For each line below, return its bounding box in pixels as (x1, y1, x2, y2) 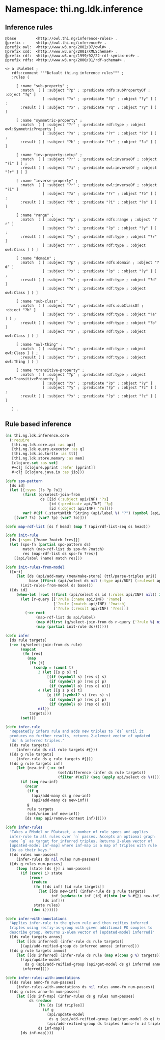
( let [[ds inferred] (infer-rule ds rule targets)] (16, 939, 124, 944)
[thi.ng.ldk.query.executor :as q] (11, 447, 84, 452)
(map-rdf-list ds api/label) (36, 615, 96, 620)
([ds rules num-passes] (9, 852, 58, 857)
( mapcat (20, 647, 36, 652)
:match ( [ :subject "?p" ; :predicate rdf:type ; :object (20, 372, 146, 377)
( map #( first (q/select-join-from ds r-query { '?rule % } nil (36, 619, 164, 625)
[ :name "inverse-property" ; (16, 178, 78, 183)
